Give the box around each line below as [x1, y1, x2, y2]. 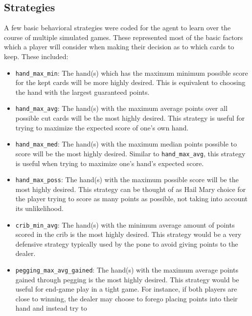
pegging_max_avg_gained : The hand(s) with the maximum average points [15, 265, 238, 275]
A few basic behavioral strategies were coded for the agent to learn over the [4, 22, 231, 33]
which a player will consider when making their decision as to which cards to [4, 42, 234, 52]
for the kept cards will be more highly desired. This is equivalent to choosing [15, 77, 246, 87]
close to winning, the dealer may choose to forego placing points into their [15, 293, 238, 303]
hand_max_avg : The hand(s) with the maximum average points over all [15, 103, 228, 113]
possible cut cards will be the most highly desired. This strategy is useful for [15, 113, 245, 123]
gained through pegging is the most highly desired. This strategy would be [15, 274, 239, 284]
